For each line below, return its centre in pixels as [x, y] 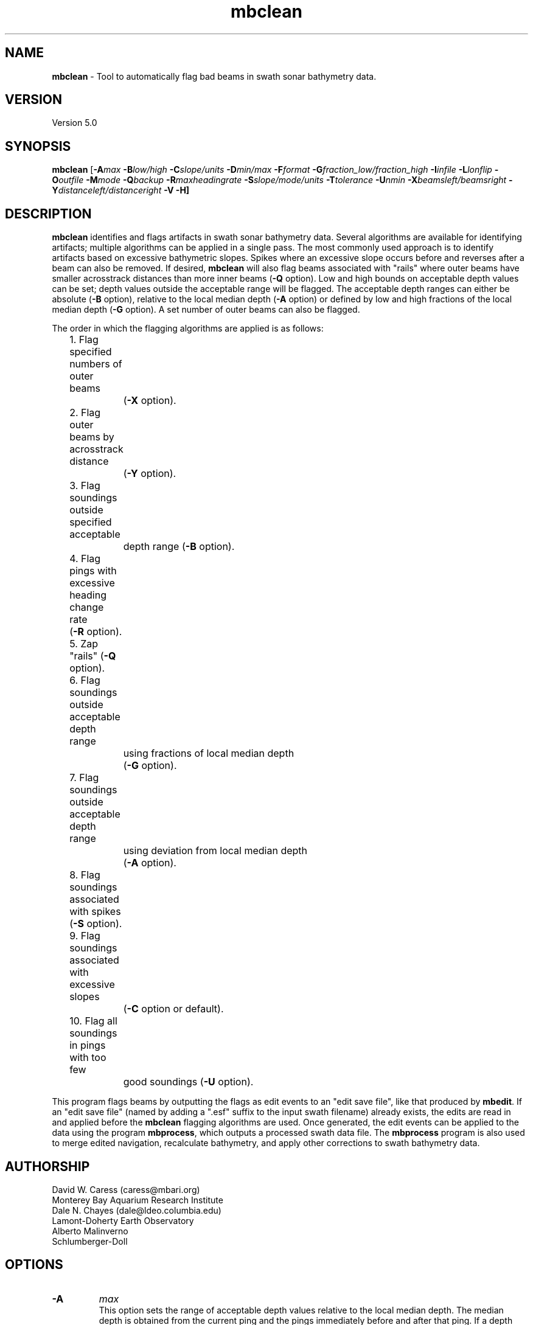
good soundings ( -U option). [188, 1082]
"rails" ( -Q [93, 656]
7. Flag [84, 778]
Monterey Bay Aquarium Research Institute [138, 1200]
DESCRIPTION [48, 214]
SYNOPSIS [38, 146]
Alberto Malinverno [90, 1231]
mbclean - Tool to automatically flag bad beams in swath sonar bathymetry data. [214, 76]
